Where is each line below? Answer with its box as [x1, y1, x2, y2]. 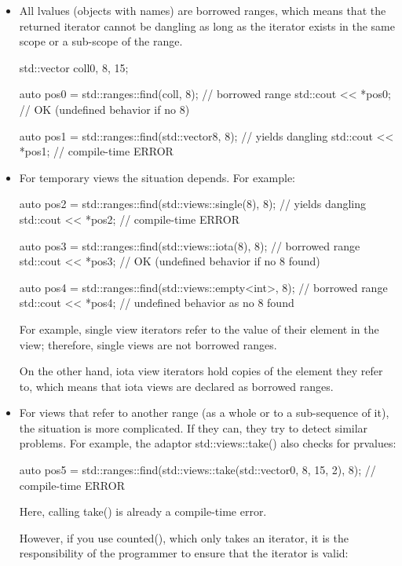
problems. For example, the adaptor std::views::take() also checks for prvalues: [19, 435, 397, 451]
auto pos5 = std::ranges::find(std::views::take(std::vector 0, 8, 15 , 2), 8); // [19, 462, 376, 478]
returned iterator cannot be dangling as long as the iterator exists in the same [19, 17, 395, 34]
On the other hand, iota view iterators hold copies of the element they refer [19, 363, 383, 379]
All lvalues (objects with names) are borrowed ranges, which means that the [19, 2, 386, 18]
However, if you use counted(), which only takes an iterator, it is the [19, 529, 349, 546]
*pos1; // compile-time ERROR [19, 143, 174, 159]
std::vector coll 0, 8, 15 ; [19, 59, 129, 75]
